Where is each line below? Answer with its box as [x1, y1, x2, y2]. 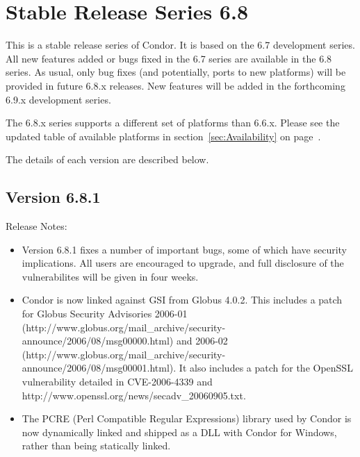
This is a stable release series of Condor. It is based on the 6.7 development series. [6, 38, 355, 52]
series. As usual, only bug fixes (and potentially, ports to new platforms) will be [6, 65, 346, 79]
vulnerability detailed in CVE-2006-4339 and [22, 374, 213, 389]
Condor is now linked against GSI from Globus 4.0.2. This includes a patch [22, 292, 343, 307]
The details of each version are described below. [6, 152, 209, 167]
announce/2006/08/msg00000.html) [22, 333, 174, 348]
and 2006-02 [176, 333, 228, 348]
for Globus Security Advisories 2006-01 [22, 306, 188, 321]
